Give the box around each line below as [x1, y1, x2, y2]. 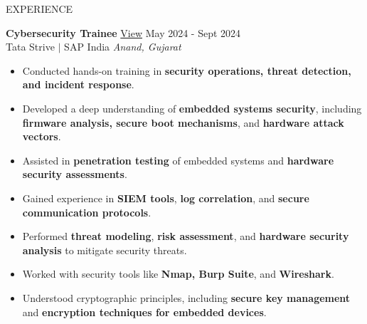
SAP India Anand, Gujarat [64, 39, 181, 54]
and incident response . [22, 77, 134, 92]
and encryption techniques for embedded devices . [22, 304, 267, 319]
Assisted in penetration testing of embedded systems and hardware [22, 152, 334, 167]
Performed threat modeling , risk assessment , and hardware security [22, 229, 349, 244]
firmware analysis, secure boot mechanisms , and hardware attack [22, 115, 344, 130]
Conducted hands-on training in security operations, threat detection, [22, 63, 351, 78]
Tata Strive [6, 39, 55, 54]
